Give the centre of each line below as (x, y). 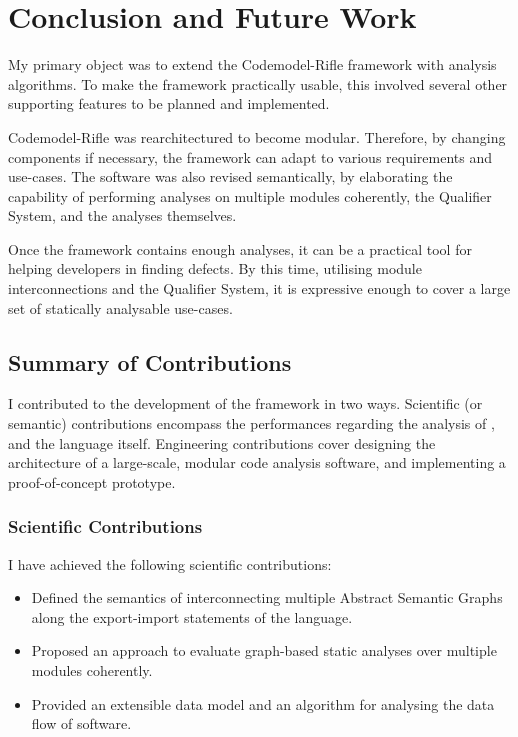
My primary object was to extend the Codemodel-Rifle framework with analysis (252, 64)
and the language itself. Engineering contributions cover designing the (222, 442)
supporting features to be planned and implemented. (169, 103)
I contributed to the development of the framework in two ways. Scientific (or (245, 403)
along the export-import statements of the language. (192, 616)
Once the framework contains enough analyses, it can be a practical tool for (240, 248)
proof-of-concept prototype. (92, 481)
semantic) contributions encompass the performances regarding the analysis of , (251, 423)
